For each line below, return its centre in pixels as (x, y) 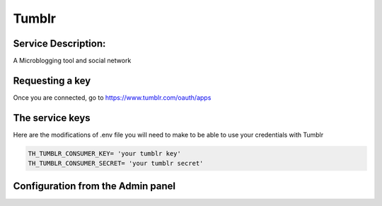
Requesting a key (52, 80)
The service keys (52, 118)
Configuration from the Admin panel (94, 186)
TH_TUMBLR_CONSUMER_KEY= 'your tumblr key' (105, 153)
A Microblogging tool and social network (72, 61)
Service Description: (59, 44)
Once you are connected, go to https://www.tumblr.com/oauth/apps (112, 97)
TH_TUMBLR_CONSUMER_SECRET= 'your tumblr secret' (116, 164)
